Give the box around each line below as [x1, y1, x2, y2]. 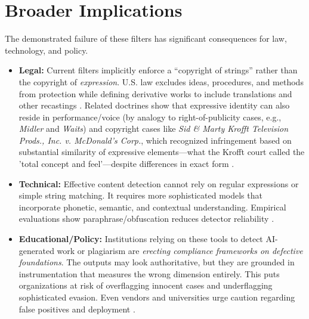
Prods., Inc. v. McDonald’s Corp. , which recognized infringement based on [18, 134, 292, 146]
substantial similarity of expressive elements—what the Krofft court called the [18, 145, 305, 158]
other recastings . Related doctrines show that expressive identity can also [18, 99, 290, 112]
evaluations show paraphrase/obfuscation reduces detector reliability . [18, 212, 274, 225]
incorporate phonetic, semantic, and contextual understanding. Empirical [18, 200, 286, 213]
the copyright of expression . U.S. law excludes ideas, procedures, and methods [18, 75, 304, 88]
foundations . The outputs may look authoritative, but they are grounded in [18, 256, 295, 268]
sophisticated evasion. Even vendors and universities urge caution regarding [18, 291, 295, 303]
